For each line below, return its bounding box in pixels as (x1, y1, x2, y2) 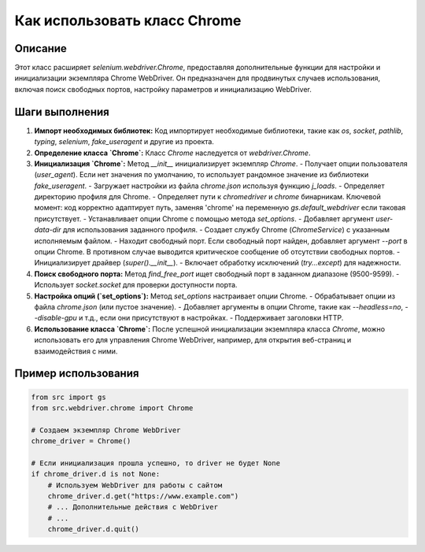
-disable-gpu (34, 313, 78, 323)
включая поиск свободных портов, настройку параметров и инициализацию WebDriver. (14, 84, 312, 94)
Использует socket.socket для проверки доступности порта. (34, 280, 238, 290)
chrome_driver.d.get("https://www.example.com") (47, 492, 239, 501)
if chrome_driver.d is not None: (31, 469, 161, 479)
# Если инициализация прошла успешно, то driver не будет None (31, 458, 281, 468)
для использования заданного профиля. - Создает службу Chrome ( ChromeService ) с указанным (62, 225, 390, 235)
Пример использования (14, 367, 139, 380)
